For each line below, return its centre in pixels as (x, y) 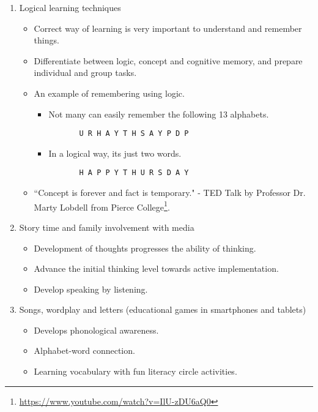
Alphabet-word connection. (84, 350)
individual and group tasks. (85, 73)
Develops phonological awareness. (96, 330)
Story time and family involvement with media (107, 227)
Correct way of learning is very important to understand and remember (168, 28)
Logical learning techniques (70, 7)
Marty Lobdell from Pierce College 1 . (102, 206)
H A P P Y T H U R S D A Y (134, 173)
